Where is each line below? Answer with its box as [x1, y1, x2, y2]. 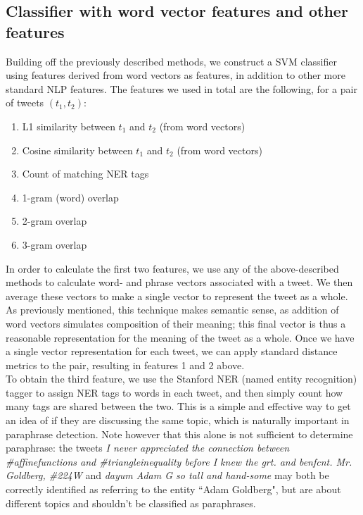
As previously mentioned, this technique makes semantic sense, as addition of [6, 302, 339, 317]
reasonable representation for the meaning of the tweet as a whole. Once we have [6, 330, 355, 345]
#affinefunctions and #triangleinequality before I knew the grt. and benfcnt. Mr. [6, 454, 352, 469]
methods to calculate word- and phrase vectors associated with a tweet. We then [6, 275, 353, 290]
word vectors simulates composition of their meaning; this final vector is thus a [6, 316, 346, 330]
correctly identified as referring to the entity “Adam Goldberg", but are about [6, 482, 341, 497]
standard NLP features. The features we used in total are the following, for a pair [6, 81, 357, 96]
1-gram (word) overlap [22, 190, 119, 204]
